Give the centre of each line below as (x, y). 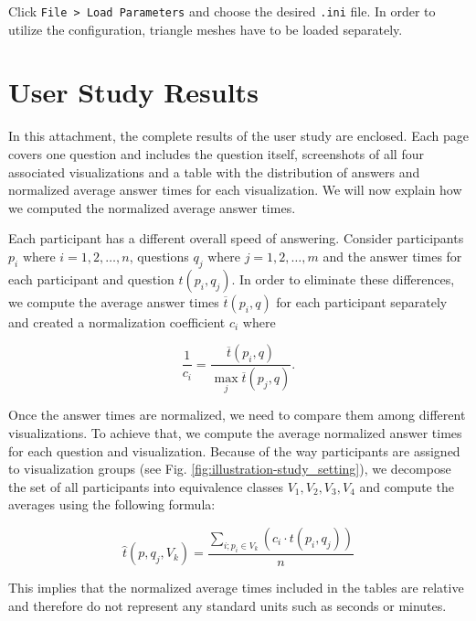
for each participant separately (362, 301)
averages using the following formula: (112, 504)
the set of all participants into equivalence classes (146, 486)
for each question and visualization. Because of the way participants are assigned (234, 450)
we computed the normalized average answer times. (152, 207)
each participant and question (91, 278)
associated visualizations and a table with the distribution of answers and (214, 171)
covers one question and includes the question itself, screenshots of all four (216, 153)
